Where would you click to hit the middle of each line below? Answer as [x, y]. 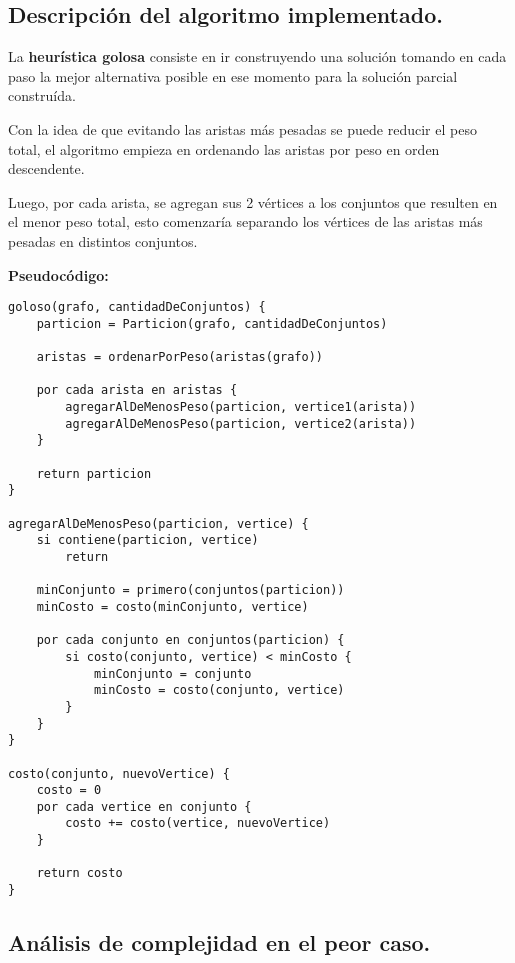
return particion [94, 473]
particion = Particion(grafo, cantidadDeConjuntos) [212, 323]
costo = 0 [69, 790]
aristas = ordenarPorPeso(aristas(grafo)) [179, 357]
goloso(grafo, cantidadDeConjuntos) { [137, 307]
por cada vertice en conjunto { [144, 806]
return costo [79, 873]
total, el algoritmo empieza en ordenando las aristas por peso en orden [224, 148]
